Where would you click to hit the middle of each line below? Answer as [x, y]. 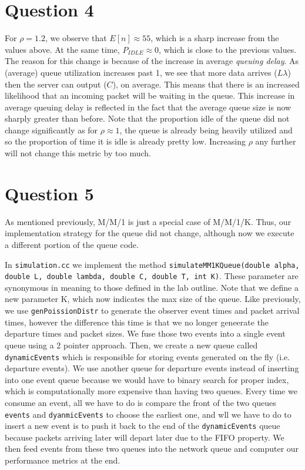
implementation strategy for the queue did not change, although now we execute [150, 233]
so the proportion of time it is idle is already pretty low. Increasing [125, 141]
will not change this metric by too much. [78, 153]
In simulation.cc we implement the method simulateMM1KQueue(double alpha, [152, 264]
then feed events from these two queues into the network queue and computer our [152, 449]
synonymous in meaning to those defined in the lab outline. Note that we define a [152, 287]
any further [276, 141]
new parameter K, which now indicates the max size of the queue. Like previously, [153, 299]
